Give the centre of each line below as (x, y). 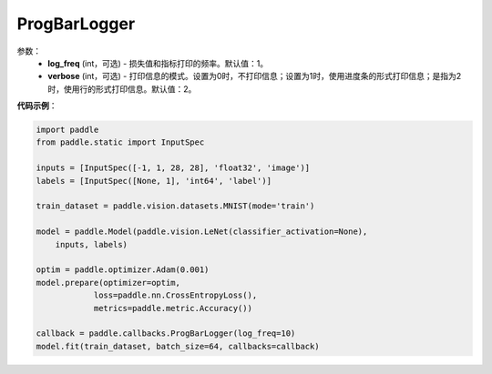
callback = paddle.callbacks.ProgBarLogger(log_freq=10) (166, 334)
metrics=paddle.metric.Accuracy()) (173, 308)
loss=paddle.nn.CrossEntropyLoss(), (175, 295)
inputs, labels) (91, 244)
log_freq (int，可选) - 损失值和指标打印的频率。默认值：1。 (158, 63)
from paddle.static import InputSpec (120, 142)
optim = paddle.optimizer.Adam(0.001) (123, 270)
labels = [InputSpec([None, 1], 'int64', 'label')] (154, 181)
